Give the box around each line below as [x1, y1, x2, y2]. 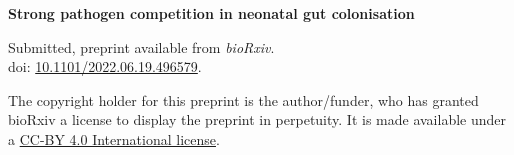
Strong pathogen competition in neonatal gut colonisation [8, 3, 415, 23]
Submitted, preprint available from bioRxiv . [8, 36, 275, 57]
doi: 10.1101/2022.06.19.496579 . [8, 56, 202, 77]
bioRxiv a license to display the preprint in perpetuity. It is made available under [8, 109, 507, 130]
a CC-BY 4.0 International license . [8, 128, 220, 149]
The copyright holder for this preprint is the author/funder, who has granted [8, 89, 479, 110]
